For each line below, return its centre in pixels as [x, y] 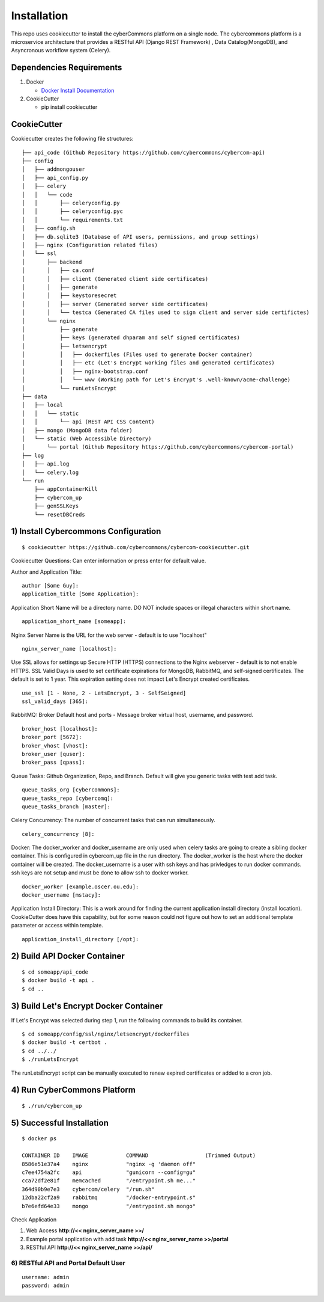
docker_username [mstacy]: [61, 895]
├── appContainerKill [66, 489]
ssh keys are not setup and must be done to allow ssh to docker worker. [100, 873]
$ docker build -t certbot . [64, 1043]
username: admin [46, 1277]
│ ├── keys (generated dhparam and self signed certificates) [131, 338]
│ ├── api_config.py [55, 178]
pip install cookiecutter [69, 107]
